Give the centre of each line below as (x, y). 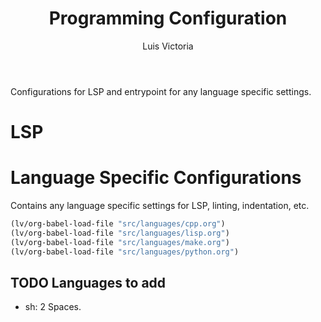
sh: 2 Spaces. (53, 307)
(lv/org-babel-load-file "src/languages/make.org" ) (120, 242)
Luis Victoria (168, 46)
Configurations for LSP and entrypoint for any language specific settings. (161, 91)
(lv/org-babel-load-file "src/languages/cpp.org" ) (118, 224)
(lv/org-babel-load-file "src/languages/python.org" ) (125, 252)
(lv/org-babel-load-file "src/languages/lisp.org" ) (120, 233)
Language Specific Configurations (156, 178)
